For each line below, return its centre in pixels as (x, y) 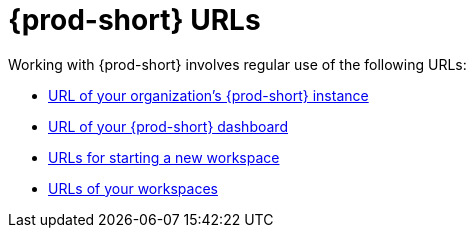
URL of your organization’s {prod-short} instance (208, 95)
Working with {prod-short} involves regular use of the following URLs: (237, 64)
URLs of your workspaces (133, 188)
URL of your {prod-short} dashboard (168, 126)
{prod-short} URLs (134, 20)
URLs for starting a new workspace (164, 157)
